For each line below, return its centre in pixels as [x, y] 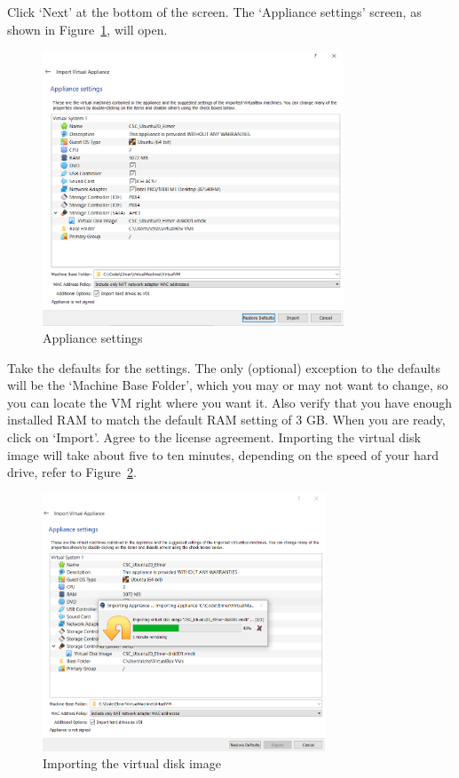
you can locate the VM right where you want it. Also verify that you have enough [230, 402]
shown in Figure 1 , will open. [87, 29]
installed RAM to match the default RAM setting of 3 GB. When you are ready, [226, 420]
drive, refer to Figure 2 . [72, 472]
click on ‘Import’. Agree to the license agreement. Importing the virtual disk [214, 437]
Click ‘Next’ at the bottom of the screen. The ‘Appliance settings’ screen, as [214, 12]
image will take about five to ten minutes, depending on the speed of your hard [223, 454]
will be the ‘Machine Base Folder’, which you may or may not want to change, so [228, 385]
